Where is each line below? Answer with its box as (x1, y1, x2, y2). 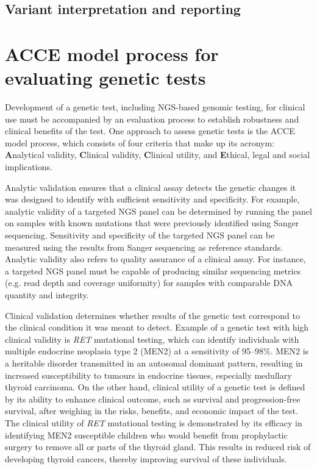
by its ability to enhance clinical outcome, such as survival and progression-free (5, 392, 301, 405)
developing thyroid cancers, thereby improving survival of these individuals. (5, 452, 287, 465)
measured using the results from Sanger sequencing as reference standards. (5, 240, 283, 253)
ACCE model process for (5, 41, 219, 66)
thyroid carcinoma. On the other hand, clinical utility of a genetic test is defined (5, 381, 305, 393)
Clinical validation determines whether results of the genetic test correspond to (5, 309, 300, 321)
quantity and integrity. (5, 288, 89, 301)
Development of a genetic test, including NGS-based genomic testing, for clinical (5, 101, 305, 113)
